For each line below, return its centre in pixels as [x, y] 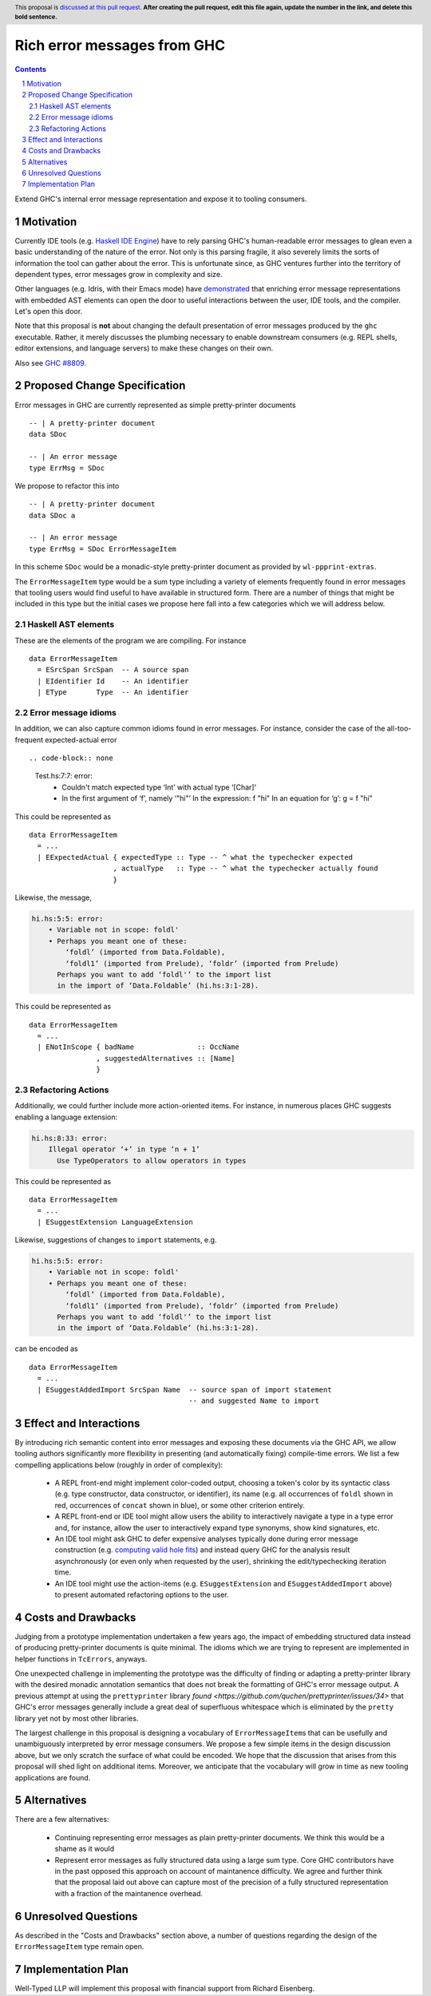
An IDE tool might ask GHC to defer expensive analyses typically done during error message [206, 1539]
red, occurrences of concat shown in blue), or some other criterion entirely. [180, 1505]
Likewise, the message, [53, 897]
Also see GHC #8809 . [51, 362]
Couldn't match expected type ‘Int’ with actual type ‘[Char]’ [159, 787]
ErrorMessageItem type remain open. [79, 1946]
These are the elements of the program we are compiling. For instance [130, 640]
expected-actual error [81, 739]
